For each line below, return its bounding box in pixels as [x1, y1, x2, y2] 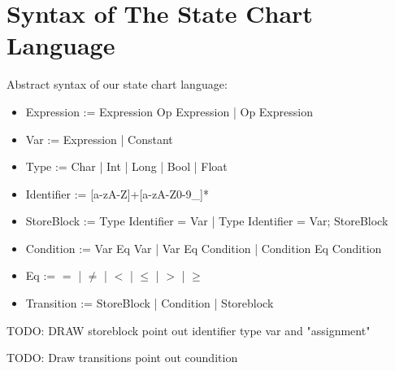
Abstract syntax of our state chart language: [7, 76, 228, 93]
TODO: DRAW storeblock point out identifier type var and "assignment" [7, 321, 371, 338]
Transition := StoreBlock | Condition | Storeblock [25, 295, 274, 312]
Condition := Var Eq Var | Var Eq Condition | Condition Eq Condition [25, 239, 382, 256]
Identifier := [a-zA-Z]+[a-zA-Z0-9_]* [25, 185, 209, 202]
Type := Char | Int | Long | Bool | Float [25, 158, 228, 175]
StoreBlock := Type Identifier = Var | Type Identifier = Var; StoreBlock [25, 212, 388, 229]
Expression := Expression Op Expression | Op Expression [25, 103, 313, 120]
